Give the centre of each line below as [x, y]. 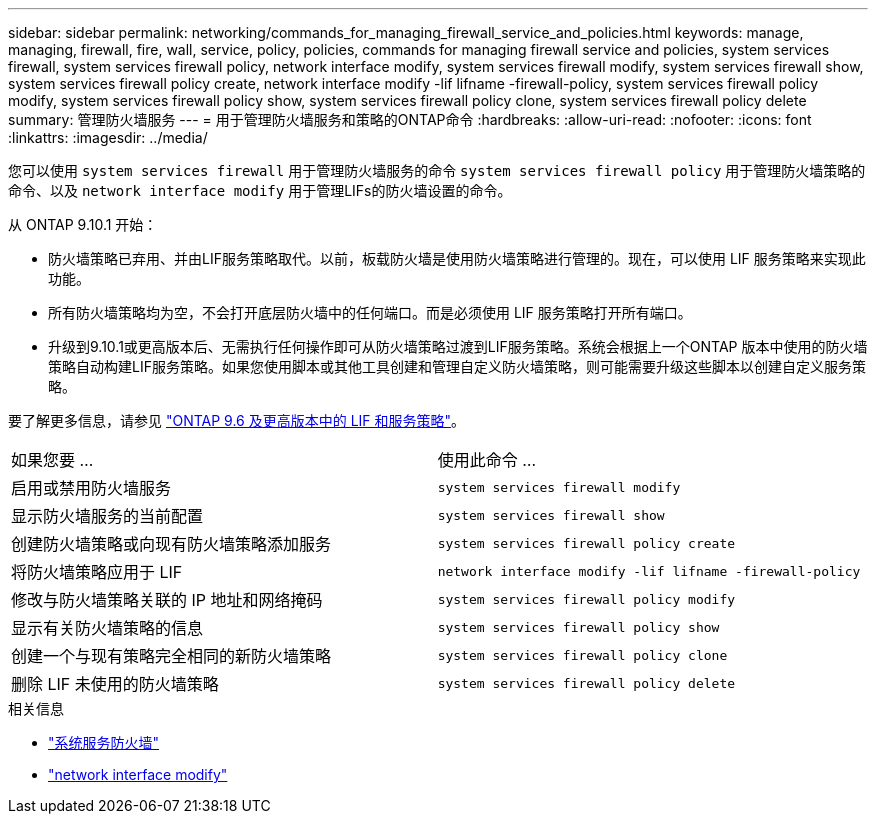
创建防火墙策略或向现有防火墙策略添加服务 [171, 544]
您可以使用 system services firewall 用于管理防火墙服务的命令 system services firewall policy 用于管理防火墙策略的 [437, 170]
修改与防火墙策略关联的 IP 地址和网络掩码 [167, 600]
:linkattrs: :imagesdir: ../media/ [108, 137]
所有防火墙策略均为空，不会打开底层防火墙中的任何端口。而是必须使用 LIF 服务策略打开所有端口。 [370, 312]
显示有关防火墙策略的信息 [107, 628]
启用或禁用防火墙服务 [91, 488]
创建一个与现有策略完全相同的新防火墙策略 [171, 656]
